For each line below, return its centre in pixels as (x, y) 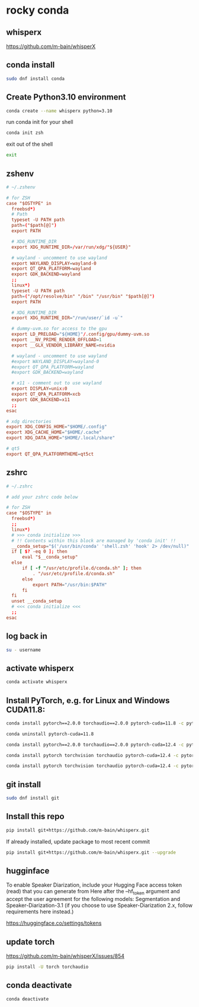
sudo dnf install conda (36, 78)
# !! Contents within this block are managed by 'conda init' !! (94, 541)
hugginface (28, 870)
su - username (24, 650)
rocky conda (38, 10)
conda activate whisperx (37, 682)
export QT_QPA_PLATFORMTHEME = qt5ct (50, 454)
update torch (31, 942)
